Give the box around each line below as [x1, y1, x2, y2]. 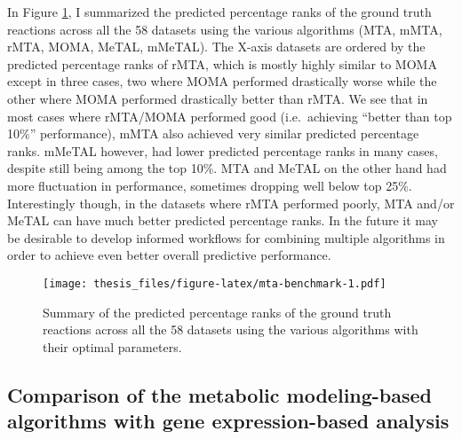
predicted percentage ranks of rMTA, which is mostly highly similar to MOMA [7, 54, 437, 73]
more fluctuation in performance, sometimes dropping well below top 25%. [7, 176, 412, 194]
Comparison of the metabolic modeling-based [7, 380, 433, 408]
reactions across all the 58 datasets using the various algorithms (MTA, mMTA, [7, 20, 442, 38]
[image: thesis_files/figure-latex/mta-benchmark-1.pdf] [43, 277, 386, 290]
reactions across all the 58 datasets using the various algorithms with [43, 320, 418, 339]
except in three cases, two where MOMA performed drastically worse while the [7, 72, 437, 90]
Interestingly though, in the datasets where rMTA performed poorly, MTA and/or [7, 193, 455, 212]
